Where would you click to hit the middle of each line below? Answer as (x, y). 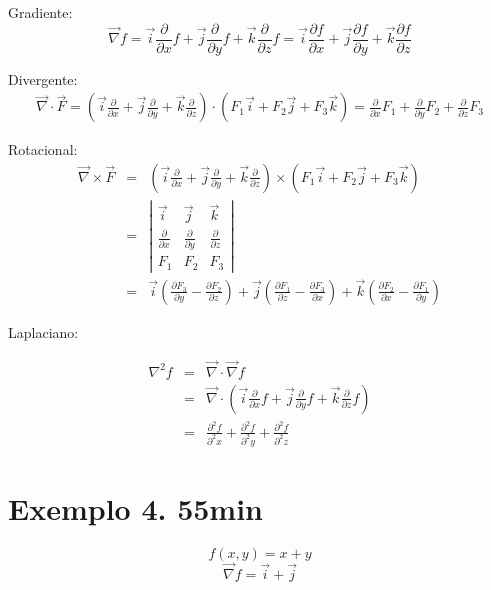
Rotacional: (43, 149)
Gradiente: (40, 12)
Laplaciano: (43, 331)
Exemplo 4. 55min (135, 508)
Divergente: (43, 78)
